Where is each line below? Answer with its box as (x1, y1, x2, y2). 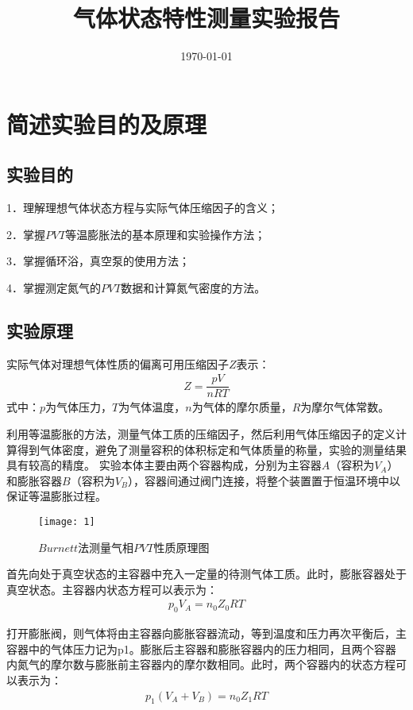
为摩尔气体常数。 (300, 399, 390, 415)
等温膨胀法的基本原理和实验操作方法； (65, 226, 266, 242)
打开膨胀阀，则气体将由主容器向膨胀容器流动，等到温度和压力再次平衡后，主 (6, 625, 407, 642)
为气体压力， (45, 399, 113, 415)
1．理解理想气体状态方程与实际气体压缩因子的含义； (6, 199, 279, 216)
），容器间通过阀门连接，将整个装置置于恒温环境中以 (128, 472, 401, 488)
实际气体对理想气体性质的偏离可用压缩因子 (6, 355, 229, 372)
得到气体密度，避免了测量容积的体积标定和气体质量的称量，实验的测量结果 (17, 441, 407, 457)
